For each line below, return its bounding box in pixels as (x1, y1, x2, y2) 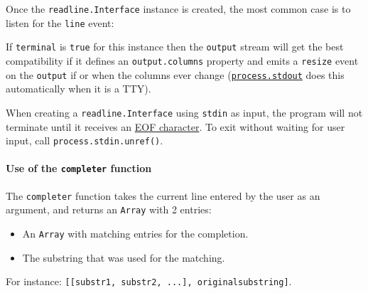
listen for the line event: (6, 15, 114, 30)
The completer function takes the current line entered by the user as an (6, 188, 320, 203)
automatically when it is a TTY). (6, 81, 151, 96)
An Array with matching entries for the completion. (22, 225, 249, 240)
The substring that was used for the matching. (22, 250, 225, 265)
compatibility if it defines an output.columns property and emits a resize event (6, 53, 359, 68)
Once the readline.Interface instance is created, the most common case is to (6, 1, 351, 16)
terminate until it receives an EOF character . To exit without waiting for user (6, 119, 345, 134)
